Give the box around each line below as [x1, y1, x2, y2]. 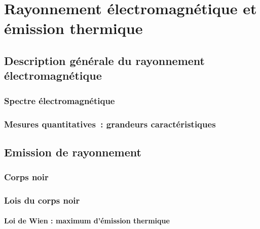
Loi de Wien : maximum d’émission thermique [4, 215, 170, 226]
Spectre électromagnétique [4, 94, 115, 107]
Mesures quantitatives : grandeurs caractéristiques [4, 117, 216, 130]
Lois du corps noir [4, 193, 80, 206]
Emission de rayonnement [4, 144, 141, 159]
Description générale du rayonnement [4, 52, 205, 68]
